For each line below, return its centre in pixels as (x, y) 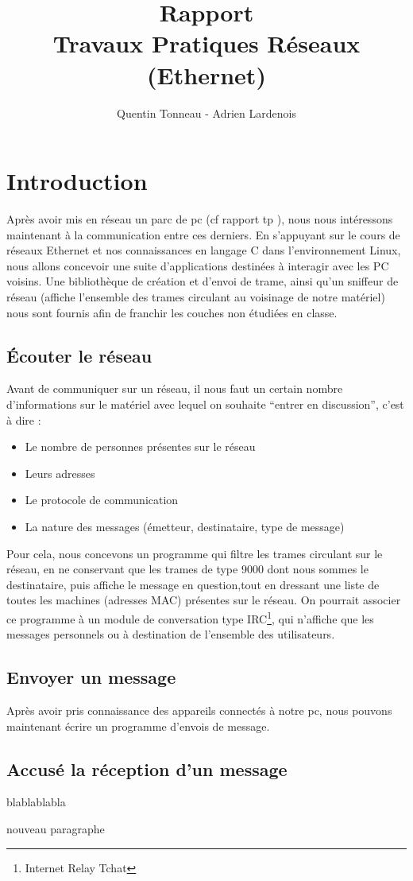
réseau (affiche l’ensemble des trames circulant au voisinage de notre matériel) (196, 297)
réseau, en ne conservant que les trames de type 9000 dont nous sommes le (187, 569)
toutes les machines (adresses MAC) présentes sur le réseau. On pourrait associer (204, 600)
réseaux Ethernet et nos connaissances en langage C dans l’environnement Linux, (204, 250)
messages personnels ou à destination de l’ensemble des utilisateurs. (171, 634)
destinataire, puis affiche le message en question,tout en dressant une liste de (193, 584)
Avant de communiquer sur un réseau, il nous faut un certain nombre (175, 388)
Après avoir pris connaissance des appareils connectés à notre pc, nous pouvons (199, 710)
